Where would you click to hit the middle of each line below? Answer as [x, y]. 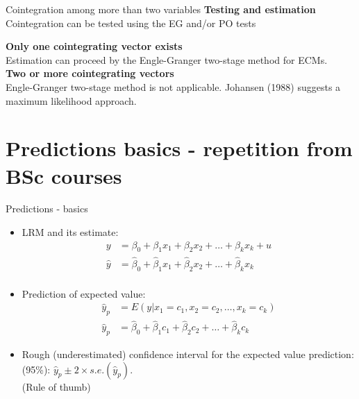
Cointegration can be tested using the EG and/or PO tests [131, 23]
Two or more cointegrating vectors [90, 73]
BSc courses [64, 175]
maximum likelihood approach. [71, 100]
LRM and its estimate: [70, 232]
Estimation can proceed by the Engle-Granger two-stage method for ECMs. [167, 59]
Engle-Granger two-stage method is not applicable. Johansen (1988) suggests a [173, 86]
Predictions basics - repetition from [179, 148]
